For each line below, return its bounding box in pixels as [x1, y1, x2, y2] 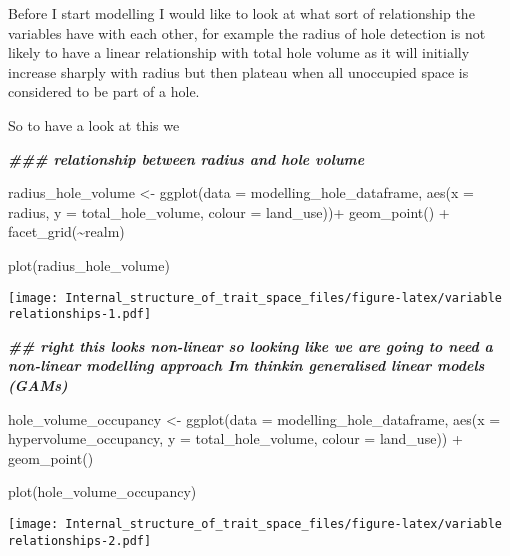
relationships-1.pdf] [8, 307, 152, 322]
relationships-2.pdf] [8, 533, 152, 548]
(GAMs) [8, 375, 68, 396]
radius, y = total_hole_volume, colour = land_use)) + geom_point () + [8, 201, 450, 222]
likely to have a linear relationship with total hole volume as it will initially [8, 42, 470, 63]
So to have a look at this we [8, 114, 180, 135]
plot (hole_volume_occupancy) [8, 481, 197, 502]
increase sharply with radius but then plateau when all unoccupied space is [8, 61, 469, 82]
